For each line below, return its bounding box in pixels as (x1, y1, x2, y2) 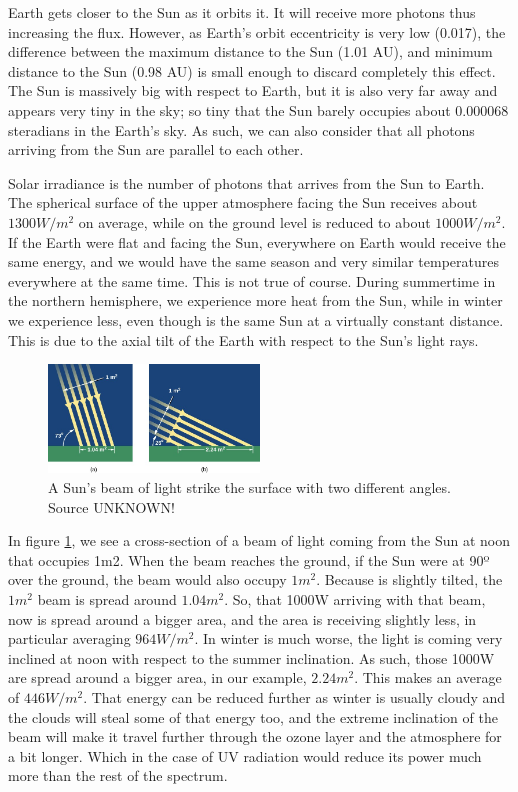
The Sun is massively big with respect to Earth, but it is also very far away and (8, 80, 498, 101)
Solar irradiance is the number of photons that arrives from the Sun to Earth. (8, 172, 485, 193)
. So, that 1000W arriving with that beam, (224, 588, 486, 609)
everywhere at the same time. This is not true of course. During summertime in (8, 270, 496, 291)
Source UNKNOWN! (48, 496, 175, 517)
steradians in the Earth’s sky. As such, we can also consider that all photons (8, 119, 475, 140)
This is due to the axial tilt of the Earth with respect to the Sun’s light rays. (8, 329, 479, 350)
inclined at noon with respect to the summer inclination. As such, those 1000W (8, 647, 495, 668)
